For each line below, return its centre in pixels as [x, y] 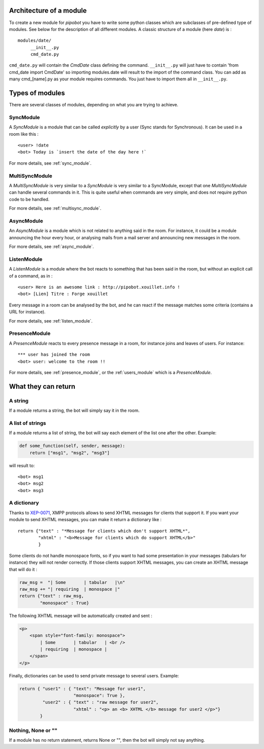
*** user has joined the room [54, 355]
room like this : [24, 134]
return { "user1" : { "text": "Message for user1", [83, 688]
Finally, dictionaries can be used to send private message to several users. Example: [94, 675]
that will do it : [23, 569]
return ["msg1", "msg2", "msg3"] [70, 453]
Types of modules [37, 93]
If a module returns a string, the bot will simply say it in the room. [74, 411]
